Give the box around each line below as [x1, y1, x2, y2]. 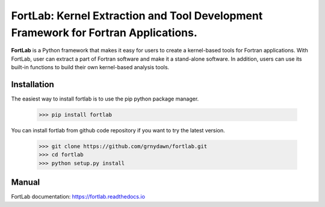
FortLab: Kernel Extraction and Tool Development [11, 9, 263, 22]
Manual [11, 178, 40, 188]
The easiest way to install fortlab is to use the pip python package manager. [11, 95, 199, 102]
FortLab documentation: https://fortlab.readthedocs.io [11, 193, 146, 200]
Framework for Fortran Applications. [11, 26, 198, 39]
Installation [11, 79, 54, 90]
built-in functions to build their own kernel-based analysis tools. [11, 64, 170, 71]
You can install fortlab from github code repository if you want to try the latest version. [11, 127, 225, 134]
